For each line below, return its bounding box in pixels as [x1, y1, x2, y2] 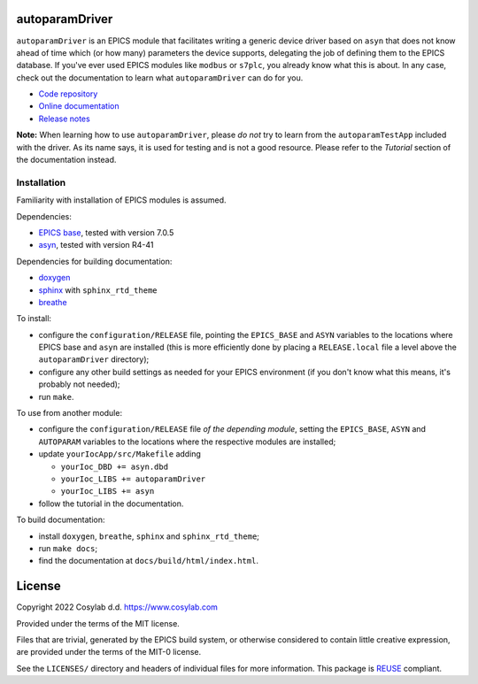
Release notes [38, 113, 90, 124]
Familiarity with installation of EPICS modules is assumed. [16, 195, 227, 205]
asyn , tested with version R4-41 [38, 240, 154, 250]
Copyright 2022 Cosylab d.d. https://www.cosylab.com [16, 602, 219, 612]
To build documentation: [16, 514, 105, 526]
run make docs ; [38, 542, 97, 553]
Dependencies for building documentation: [16, 256, 173, 266]
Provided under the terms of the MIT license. [16, 618, 181, 628]
